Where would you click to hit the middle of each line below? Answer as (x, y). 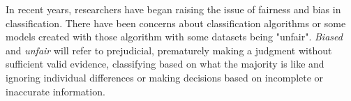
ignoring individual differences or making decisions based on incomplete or (165, 77)
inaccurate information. (55, 91)
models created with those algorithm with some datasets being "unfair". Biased (174, 37)
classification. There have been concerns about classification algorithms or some (176, 23)
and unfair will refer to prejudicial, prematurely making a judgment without (169, 50)
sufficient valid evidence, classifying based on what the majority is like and (165, 64)
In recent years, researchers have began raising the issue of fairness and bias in (173, 9)
